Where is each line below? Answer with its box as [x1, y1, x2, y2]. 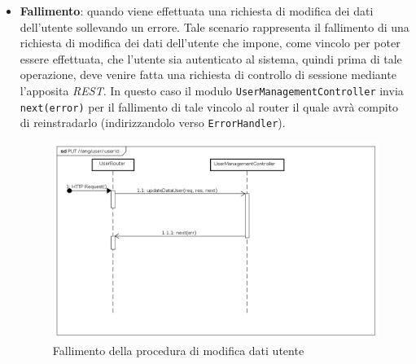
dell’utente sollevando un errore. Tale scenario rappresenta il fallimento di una [20, 18, 409, 35]
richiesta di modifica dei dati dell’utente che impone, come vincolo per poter [20, 34, 401, 51]
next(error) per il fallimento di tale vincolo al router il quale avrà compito [20, 98, 399, 115]
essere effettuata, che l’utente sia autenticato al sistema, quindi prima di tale [20, 50, 402, 67]
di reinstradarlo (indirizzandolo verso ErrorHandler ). [20, 114, 286, 131]
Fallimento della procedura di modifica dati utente [52, 342, 304, 359]
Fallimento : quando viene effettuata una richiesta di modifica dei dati [20, 2, 374, 19]
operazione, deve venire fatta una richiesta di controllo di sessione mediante [20, 66, 396, 83]
